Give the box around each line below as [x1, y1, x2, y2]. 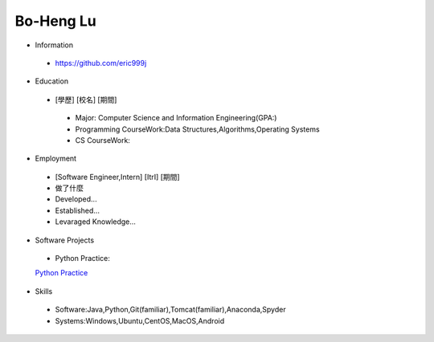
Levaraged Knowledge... [55, 217, 137, 226]
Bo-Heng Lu [14, 12, 96, 30]
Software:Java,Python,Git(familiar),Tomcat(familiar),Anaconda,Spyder [55, 305, 286, 315]
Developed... [55, 194, 97, 204]
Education [35, 76, 68, 86]
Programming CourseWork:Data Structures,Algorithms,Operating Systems [75, 124, 321, 134]
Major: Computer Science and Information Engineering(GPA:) [75, 113, 277, 123]
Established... [55, 206, 100, 215]
